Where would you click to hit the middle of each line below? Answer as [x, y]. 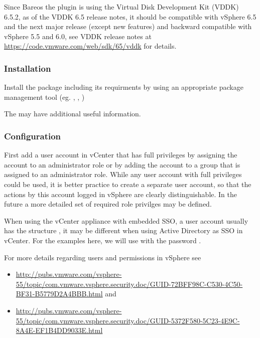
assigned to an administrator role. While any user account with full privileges [123, 174]
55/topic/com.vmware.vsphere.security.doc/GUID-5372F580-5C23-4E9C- [128, 320]
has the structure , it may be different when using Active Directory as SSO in [123, 230]
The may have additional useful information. [73, 114]
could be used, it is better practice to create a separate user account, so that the [128, 184]
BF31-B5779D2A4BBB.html [59, 294]
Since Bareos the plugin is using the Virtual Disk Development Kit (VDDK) [121, 7]
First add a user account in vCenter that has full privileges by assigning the [121, 155]
